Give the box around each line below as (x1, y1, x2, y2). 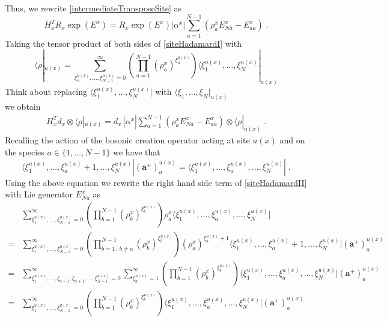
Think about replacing (5, 85, 87, 98)
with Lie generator (5, 188, 73, 200)
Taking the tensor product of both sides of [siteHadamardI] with (5, 37, 242, 49)
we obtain (5, 100, 41, 112)
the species (5, 146, 44, 158)
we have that (113, 146, 160, 158)
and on (279, 134, 305, 146)
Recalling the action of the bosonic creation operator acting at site (5, 134, 250, 146)
